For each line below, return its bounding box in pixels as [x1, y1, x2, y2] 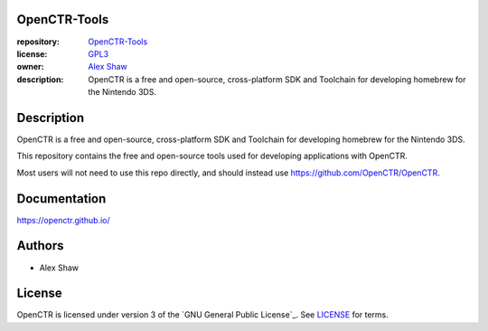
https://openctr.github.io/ [16, 214, 110, 225]
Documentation [16, 191, 107, 206]
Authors [16, 238, 64, 253]
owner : [16, 61, 44, 72]
